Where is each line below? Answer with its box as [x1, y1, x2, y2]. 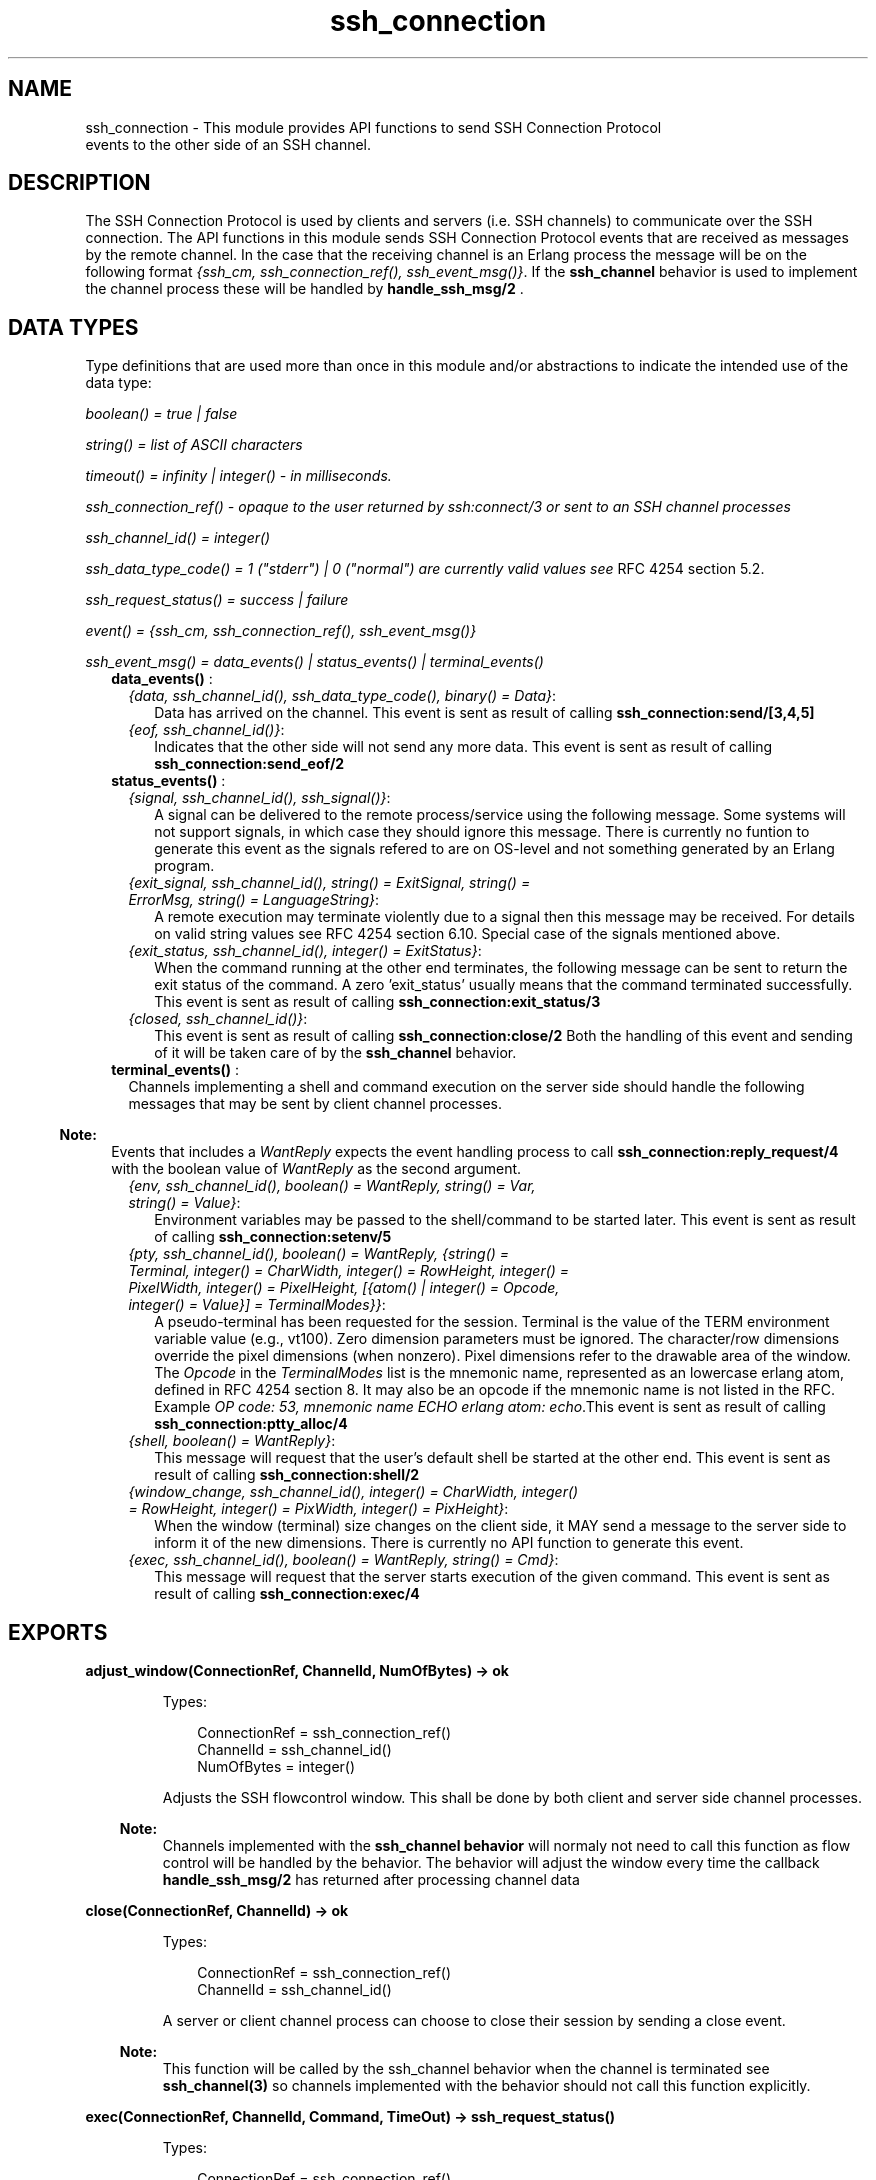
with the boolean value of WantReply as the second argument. [111, 1160, 522, 1178]
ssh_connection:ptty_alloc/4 [154, 1415, 348, 1433]
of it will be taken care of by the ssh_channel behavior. [154, 1044, 517, 1062]
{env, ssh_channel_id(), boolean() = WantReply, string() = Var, [128, 1177, 536, 1195]
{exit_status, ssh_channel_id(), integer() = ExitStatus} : [128, 942, 482, 960]
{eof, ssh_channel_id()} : [128, 721, 285, 739]
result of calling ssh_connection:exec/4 [154, 1585, 420, 1603]
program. [154, 857, 215, 875]
